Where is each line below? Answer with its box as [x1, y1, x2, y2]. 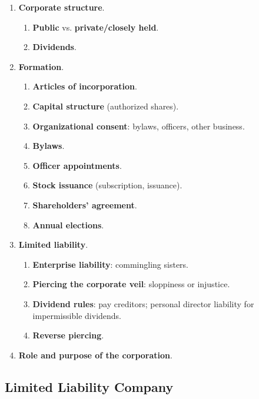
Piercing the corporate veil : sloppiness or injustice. [32, 278, 230, 290]
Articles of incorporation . [32, 80, 137, 92]
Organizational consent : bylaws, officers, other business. [32, 119, 245, 132]
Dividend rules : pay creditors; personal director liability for [32, 297, 254, 310]
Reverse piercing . [32, 329, 104, 341]
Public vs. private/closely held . [32, 21, 159, 33]
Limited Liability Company [5, 377, 174, 395]
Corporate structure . [18, 1, 105, 13]
